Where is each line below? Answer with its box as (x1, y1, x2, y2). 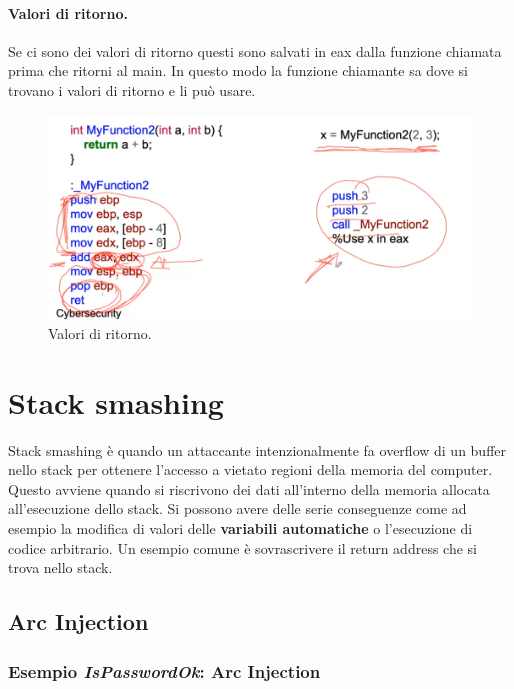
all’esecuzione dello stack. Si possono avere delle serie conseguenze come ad (8, 498, 467, 519)
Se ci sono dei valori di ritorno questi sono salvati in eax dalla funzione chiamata (8, 40, 502, 61)
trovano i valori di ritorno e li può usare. (8, 79, 256, 100)
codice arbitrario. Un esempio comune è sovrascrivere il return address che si (8, 537, 477, 558)
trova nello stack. (8, 557, 113, 578)
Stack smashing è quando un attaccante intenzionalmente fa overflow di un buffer (8, 439, 507, 460)
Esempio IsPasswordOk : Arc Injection (8, 658, 321, 683)
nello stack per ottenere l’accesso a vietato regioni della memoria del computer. (8, 459, 493, 480)
